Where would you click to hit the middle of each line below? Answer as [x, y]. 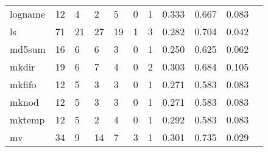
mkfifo [23, 84]
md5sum [28, 49]
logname [27, 14]
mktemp [27, 119]
